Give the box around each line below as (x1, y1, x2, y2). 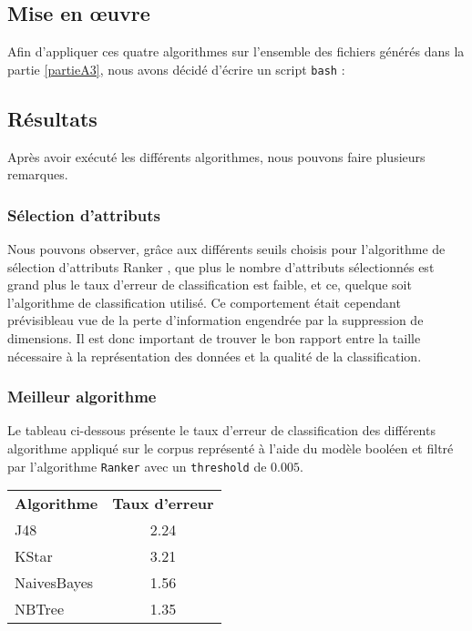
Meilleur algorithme (7, 385, 157, 408)
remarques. (7, 165, 68, 184)
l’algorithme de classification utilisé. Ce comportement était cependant (7, 292, 401, 311)
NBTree (15, 598, 65, 620)
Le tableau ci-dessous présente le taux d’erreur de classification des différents (7, 421, 436, 440)
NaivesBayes (15, 572, 94, 594)
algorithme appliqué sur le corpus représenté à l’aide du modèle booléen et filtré (7, 439, 454, 458)
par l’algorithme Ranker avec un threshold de (7, 456, 267, 475)
